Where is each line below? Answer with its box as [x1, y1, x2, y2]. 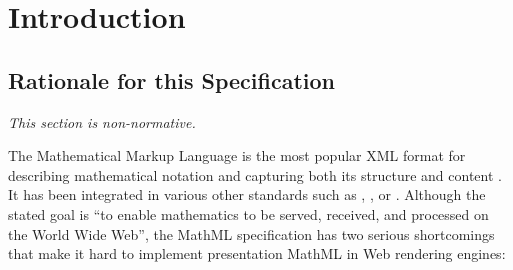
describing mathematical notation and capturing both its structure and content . [8, 164, 502, 185]
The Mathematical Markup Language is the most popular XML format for [8, 145, 466, 166]
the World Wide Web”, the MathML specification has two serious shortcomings [8, 223, 495, 244]
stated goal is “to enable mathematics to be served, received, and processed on [8, 203, 489, 224]
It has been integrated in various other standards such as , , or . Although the [8, 184, 486, 205]
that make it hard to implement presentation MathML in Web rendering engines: [8, 243, 506, 264]
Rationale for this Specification [8, 64, 335, 95]
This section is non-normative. [8, 111, 196, 132]
